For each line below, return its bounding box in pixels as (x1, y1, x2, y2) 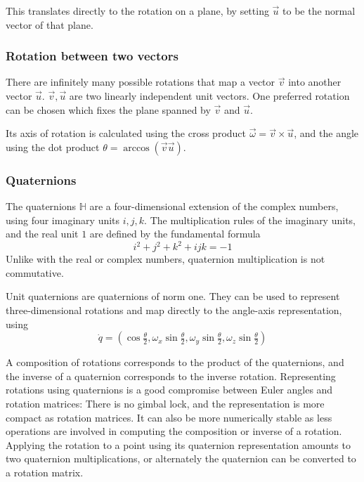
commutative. (6, 265, 64, 280)
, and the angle (294, 126, 359, 141)
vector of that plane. (6, 17, 93, 32)
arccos (123, 143, 150, 153)
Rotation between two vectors (6, 47, 178, 65)
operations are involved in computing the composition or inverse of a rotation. (6, 424, 342, 438)
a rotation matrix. (6, 465, 84, 479)
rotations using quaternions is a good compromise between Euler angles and (6, 382, 333, 397)
